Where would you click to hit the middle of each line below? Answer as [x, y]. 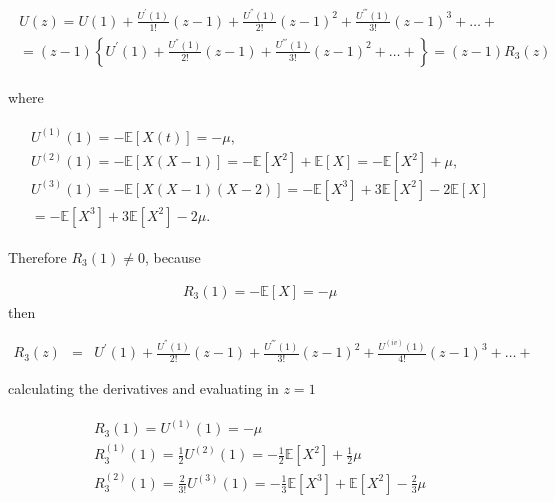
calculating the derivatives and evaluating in [143, 388]
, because [172, 256]
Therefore [37, 256]
